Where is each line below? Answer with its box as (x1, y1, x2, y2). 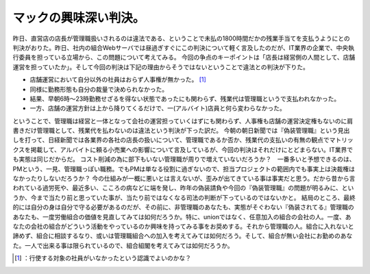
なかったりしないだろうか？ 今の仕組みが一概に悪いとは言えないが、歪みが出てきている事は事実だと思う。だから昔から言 (12, 175, 356, 183)
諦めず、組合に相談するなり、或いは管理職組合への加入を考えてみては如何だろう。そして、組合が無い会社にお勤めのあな (12, 232, 353, 240)
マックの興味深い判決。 (12, 10, 145, 25)
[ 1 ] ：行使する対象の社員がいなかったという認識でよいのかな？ (14, 254, 192, 262)
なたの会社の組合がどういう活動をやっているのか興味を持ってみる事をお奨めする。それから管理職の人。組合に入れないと (12, 222, 354, 230)
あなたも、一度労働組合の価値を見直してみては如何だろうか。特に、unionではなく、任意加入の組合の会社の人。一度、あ (12, 212, 351, 221)
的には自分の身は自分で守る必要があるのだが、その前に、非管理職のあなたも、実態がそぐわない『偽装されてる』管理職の (12, 203, 354, 212)
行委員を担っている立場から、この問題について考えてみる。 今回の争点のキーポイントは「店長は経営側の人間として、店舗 (12, 53, 356, 62)
